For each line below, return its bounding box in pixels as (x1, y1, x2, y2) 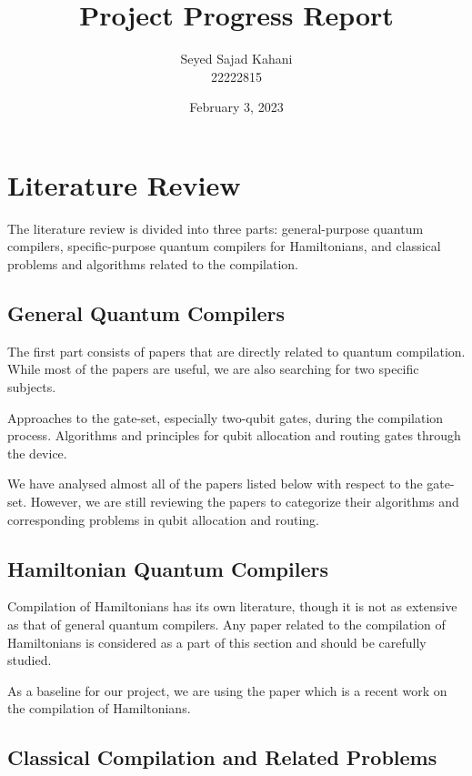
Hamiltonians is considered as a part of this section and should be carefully (7, 632, 427, 651)
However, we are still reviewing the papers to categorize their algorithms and (30, 491, 459, 510)
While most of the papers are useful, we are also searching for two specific (7, 359, 419, 378)
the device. (7, 443, 67, 462)
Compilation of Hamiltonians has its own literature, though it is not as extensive (7, 597, 457, 616)
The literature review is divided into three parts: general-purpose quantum (7, 218, 424, 237)
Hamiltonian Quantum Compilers (7, 554, 328, 582)
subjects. (7, 378, 56, 397)
